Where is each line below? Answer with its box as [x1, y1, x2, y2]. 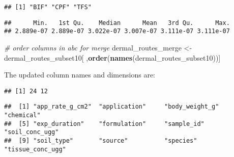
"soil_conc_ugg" [4, 128, 59, 136]
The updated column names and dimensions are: [4, 69, 155, 80]
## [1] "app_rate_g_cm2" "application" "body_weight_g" [4, 103, 219, 111]
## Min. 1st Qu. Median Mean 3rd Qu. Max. [4, 19, 230, 27]
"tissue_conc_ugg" [4, 145, 66, 153]
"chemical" [4, 112, 41, 119]
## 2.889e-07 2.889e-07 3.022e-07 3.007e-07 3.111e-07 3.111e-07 [4, 28, 230, 35]
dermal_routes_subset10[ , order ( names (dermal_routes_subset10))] [4, 52, 221, 63]
